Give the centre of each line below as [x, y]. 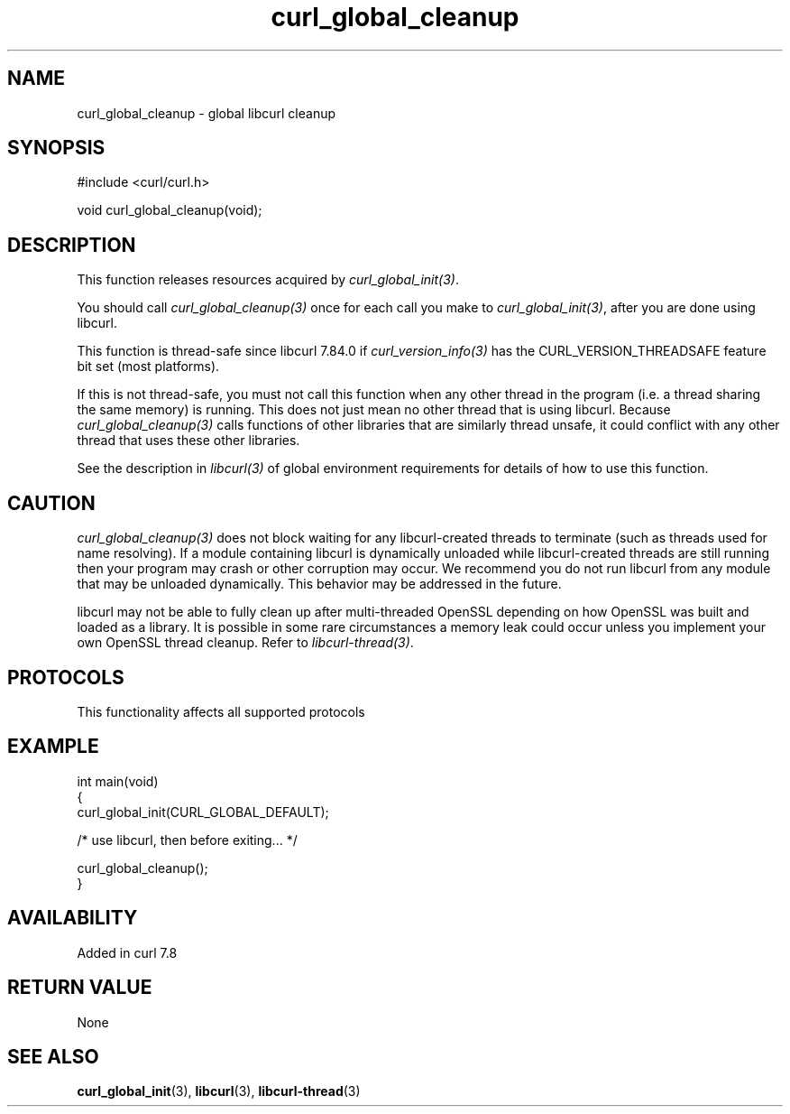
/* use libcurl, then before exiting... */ [187, 840]
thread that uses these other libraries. [188, 441]
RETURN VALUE [80, 988]
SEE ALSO [53, 1056]
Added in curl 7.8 [127, 952]
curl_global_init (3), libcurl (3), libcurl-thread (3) [219, 1091]
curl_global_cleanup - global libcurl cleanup [207, 113]
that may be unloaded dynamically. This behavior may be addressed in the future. [319, 584]
